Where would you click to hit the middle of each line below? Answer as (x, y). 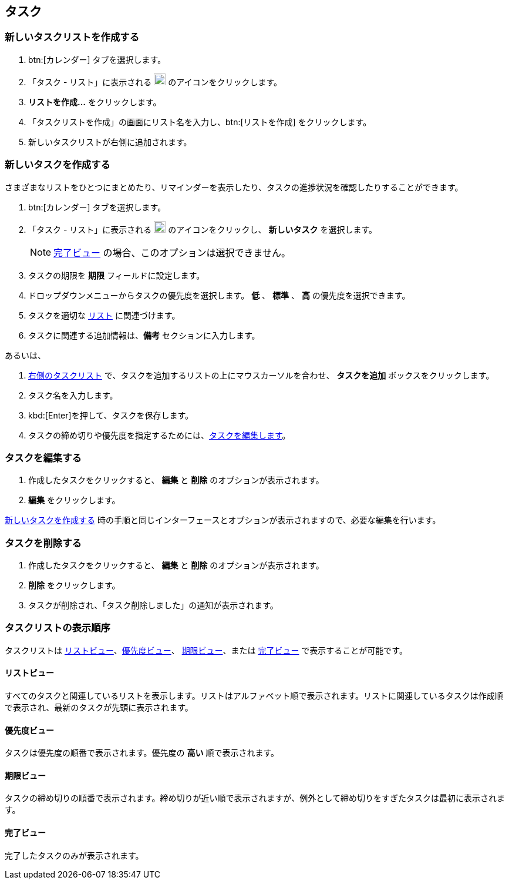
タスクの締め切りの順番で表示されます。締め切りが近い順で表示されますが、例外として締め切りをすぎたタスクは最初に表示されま (255, 798)
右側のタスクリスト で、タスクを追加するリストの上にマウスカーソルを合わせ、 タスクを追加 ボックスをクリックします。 (261, 375)
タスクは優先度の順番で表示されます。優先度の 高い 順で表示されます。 (142, 753)
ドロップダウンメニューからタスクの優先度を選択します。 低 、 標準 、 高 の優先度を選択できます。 (219, 295)
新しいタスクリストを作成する (72, 37)
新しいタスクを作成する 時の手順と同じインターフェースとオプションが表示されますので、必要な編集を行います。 (223, 520)
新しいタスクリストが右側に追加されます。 (110, 142)
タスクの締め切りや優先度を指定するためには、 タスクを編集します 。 (159, 435)
